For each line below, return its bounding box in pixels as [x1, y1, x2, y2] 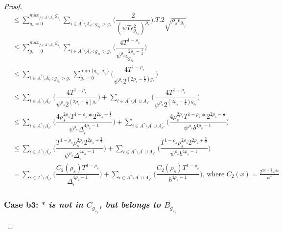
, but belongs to [99, 198, 161, 211]
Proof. [4, 1, 22, 11]
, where [202, 170, 225, 178]
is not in [48, 198, 83, 211]
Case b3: [4, 198, 39, 211]
